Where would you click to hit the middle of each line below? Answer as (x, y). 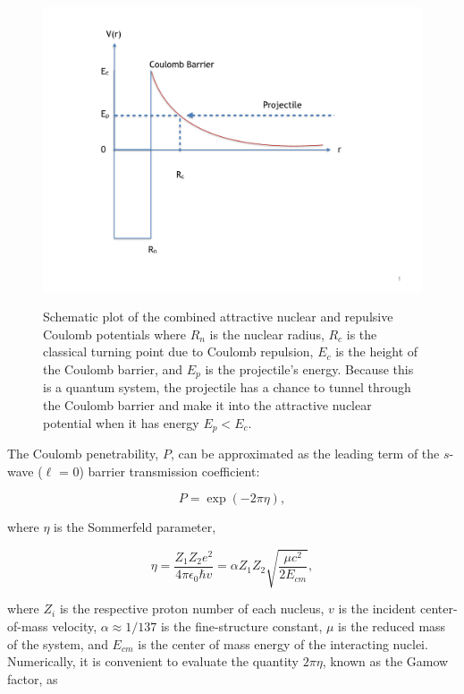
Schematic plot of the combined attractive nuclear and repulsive (218, 317)
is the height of (377, 351)
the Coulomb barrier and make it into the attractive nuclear (207, 405)
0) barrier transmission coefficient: (166, 471)
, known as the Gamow (385, 661)
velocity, (75, 625)
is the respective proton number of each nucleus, (192, 608)
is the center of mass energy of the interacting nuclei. (283, 643)
